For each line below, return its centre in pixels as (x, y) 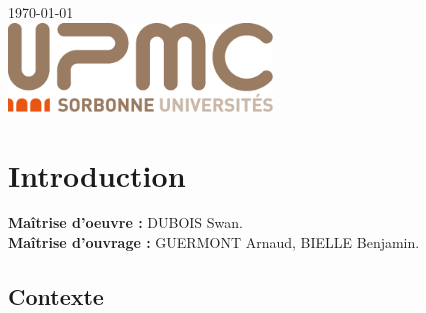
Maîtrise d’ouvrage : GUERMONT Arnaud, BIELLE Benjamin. (214, 242)
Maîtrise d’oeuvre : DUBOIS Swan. (125, 222)
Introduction (97, 174)
